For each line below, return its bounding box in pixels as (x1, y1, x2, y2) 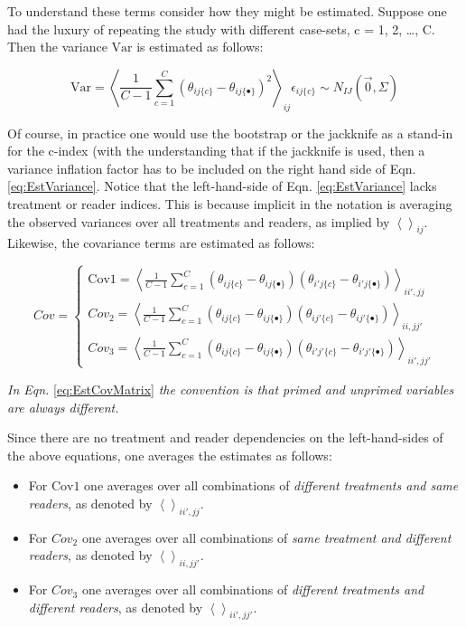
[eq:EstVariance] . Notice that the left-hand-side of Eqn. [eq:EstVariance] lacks (7, 176, 437, 195)
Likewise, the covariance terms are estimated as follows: (7, 233, 315, 252)
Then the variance (7, 37, 107, 56)
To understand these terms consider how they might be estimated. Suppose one (7, 2, 447, 20)
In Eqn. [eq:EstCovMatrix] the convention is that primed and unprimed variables (7, 379, 454, 398)
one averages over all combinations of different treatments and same (84, 476, 459, 495)
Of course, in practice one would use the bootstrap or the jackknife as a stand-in (7, 123, 453, 142)
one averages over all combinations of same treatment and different (81, 527, 452, 546)
